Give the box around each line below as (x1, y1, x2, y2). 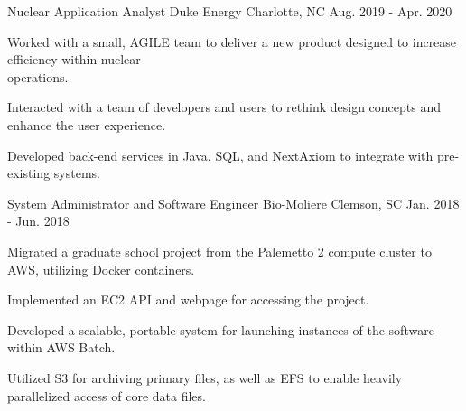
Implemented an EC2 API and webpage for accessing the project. (7, 290, 369, 309)
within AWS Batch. (7, 338, 116, 357)
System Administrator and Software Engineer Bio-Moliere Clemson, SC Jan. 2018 (7, 193, 460, 212)
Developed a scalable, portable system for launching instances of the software (7, 320, 434, 339)
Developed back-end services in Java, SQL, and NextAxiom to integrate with (7, 145, 433, 164)
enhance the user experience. (7, 115, 166, 134)
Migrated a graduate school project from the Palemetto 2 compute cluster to (7, 241, 432, 260)
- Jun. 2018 (7, 211, 70, 230)
